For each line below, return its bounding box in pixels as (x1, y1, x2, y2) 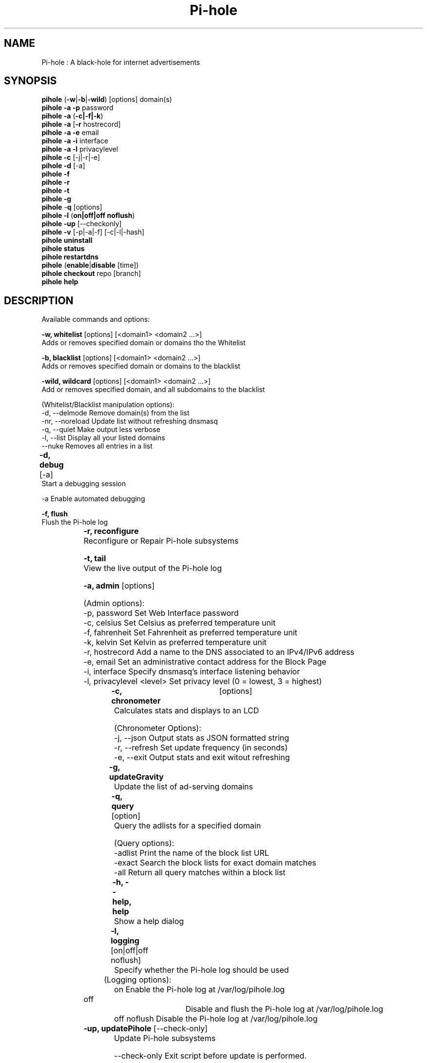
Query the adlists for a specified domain (114, 821, 261, 831)
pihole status (41, 244, 85, 253)
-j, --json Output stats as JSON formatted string (114, 733, 290, 743)
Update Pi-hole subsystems (114, 1033, 216, 1043)
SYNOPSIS (4, 75, 57, 87)
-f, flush (41, 510, 68, 518)
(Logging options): (104, 975, 172, 985)
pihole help (41, 277, 78, 286)
